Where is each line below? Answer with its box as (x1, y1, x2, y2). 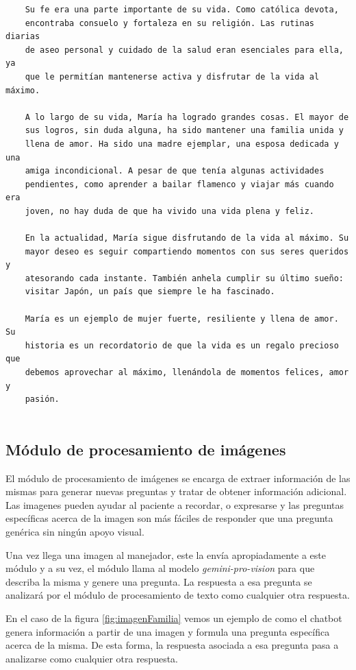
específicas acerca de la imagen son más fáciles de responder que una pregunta (5, 511, 333, 525)
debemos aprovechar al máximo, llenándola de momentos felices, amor (25, 368, 349, 378)
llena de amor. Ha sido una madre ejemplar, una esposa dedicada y (25, 139, 339, 149)
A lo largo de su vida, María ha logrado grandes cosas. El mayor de (25, 112, 349, 122)
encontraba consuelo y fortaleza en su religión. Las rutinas (25, 18, 315, 28)
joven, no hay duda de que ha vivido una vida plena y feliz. (25, 206, 315, 216)
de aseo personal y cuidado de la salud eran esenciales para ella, (25, 45, 344, 55)
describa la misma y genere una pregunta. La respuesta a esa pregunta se (5, 574, 312, 588)
